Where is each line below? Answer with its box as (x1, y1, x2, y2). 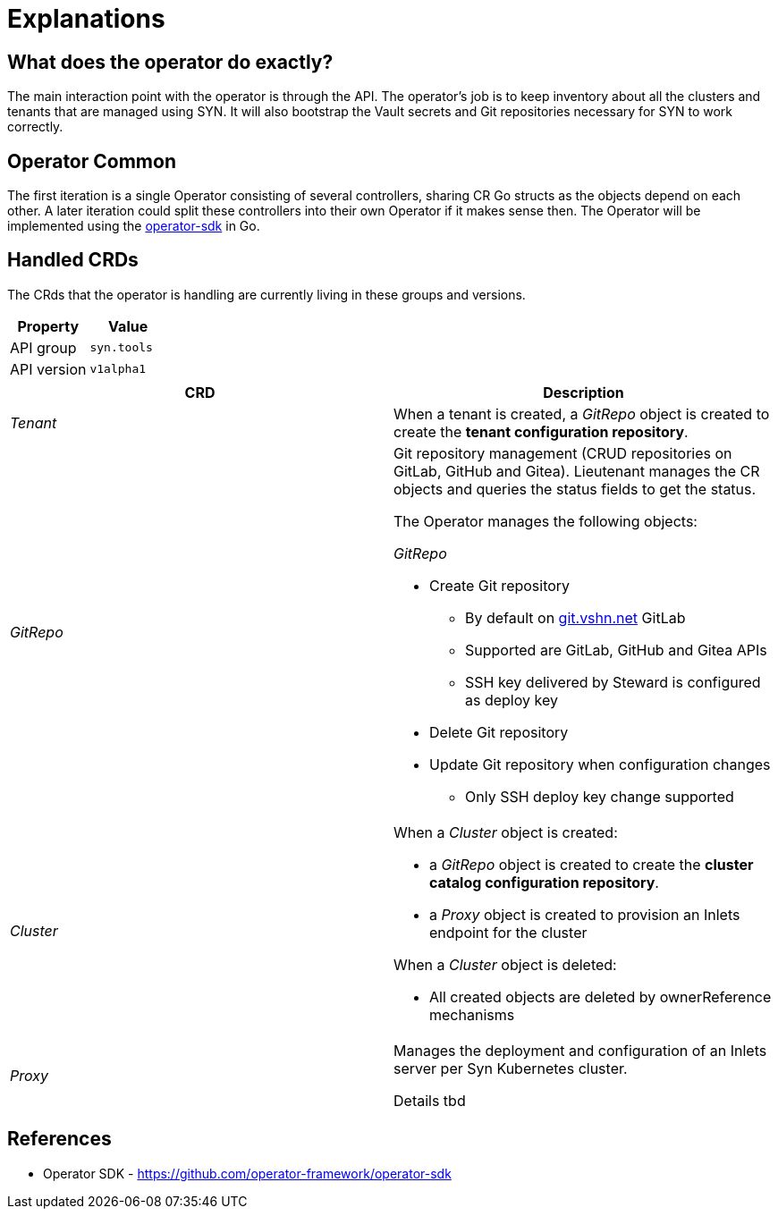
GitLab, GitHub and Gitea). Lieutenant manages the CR (393, 461, 760, 480)
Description (543, 383, 624, 401)
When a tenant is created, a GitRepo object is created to (393, 404, 770, 423)
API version (10, 359, 87, 378)
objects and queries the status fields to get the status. (393, 479, 757, 498)
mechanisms (429, 1005, 515, 1024)
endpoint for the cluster (429, 923, 588, 942)
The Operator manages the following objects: (393, 511, 698, 530)
